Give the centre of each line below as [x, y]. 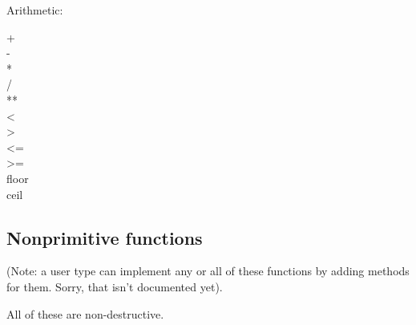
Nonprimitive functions [105, 237]
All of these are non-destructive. [85, 313]
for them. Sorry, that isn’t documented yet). [115, 286]
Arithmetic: [35, 10]
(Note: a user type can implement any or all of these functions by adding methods [208, 271]
